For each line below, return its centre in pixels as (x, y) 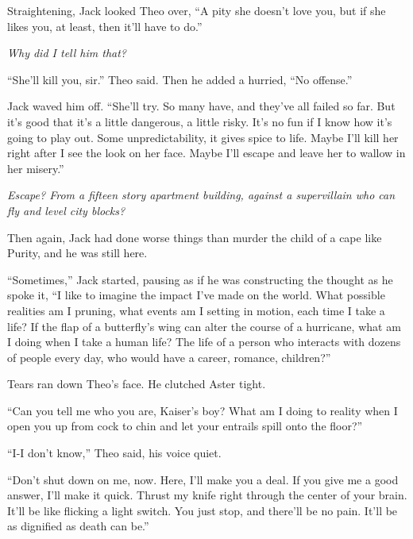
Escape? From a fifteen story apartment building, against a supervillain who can (201, 195)
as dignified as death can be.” (78, 526)
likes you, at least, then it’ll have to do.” (105, 26)
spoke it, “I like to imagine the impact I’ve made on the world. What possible (196, 295)
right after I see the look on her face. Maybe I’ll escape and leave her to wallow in (206, 153)
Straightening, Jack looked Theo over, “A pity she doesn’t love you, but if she (197, 10)
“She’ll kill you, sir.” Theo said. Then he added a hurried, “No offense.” (180, 79)
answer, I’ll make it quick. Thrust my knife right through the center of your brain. (207, 495)
